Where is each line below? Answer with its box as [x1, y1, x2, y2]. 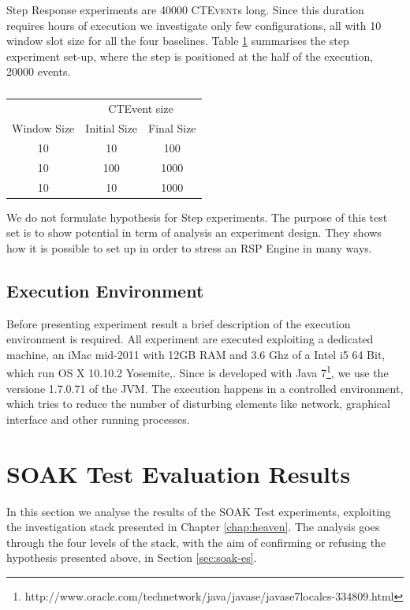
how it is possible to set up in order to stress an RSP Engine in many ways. [6, 239, 372, 256]
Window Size [12, 120, 75, 137]
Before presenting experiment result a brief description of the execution [6, 315, 351, 331]
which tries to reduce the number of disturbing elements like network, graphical [6, 395, 390, 412]
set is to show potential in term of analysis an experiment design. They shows [6, 224, 382, 241]
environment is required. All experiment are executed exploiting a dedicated [6, 331, 374, 347]
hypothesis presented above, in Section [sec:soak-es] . [6, 549, 257, 566]
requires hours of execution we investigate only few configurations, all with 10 [6, 17, 382, 33]
